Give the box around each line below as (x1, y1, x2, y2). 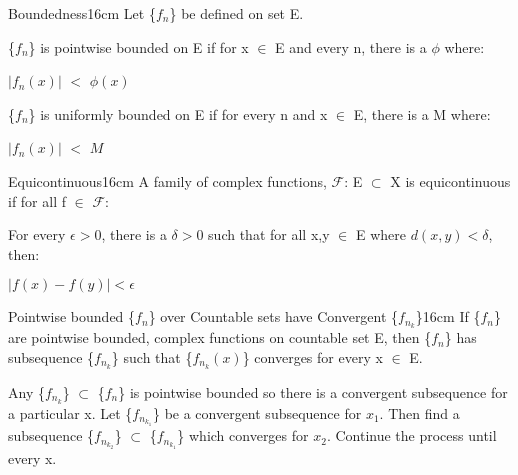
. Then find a (379, 402, 460, 423)
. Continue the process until (326, 425, 497, 446)
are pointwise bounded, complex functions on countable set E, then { (8, 327, 432, 348)
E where (355, 224, 406, 245)
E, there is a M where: (353, 103, 491, 124)
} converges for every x (242, 346, 383, 367)
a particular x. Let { (8, 402, 133, 423)
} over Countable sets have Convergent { (148, 306, 399, 327)
